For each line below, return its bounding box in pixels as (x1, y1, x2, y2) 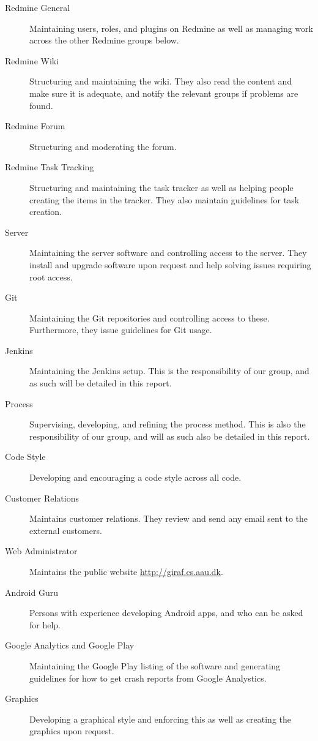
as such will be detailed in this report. (29, 377, 172, 389)
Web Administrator (5, 544, 78, 557)
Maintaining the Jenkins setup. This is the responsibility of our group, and (29, 364, 309, 377)
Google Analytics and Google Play (5, 639, 135, 652)
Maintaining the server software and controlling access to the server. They (29, 246, 307, 259)
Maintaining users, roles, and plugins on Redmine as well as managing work (29, 21, 313, 34)
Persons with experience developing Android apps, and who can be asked (29, 606, 303, 619)
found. (29, 99, 53, 111)
